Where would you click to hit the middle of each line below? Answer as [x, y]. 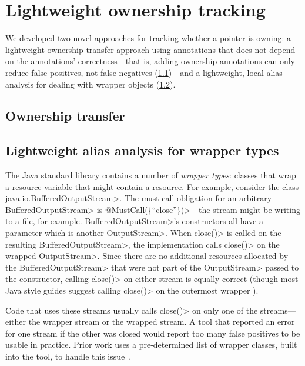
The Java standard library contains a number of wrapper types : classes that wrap [151, 175]
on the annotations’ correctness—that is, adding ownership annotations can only [150, 61]
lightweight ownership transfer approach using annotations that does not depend [150, 49]
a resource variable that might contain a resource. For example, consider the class [152, 186]
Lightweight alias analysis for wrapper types [142, 150]
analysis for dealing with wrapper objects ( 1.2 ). [91, 84]
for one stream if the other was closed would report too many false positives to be [153, 333]
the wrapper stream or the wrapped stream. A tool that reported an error [162, 322]
